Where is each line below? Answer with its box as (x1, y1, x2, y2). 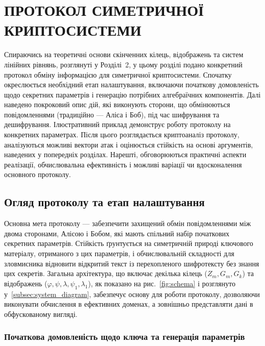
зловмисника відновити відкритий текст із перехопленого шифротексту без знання (4, 258, 259, 268)
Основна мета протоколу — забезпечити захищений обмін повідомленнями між (4, 218, 251, 229)
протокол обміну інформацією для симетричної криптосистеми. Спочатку (4, 69, 232, 80)
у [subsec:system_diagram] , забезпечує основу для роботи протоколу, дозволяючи (4, 288, 260, 299)
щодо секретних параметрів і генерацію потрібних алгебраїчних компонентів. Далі (4, 89, 261, 100)
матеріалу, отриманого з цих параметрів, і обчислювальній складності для (4, 248, 234, 259)
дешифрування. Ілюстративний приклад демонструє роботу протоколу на (4, 119, 231, 130)
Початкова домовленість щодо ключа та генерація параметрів (4, 330, 245, 343)
